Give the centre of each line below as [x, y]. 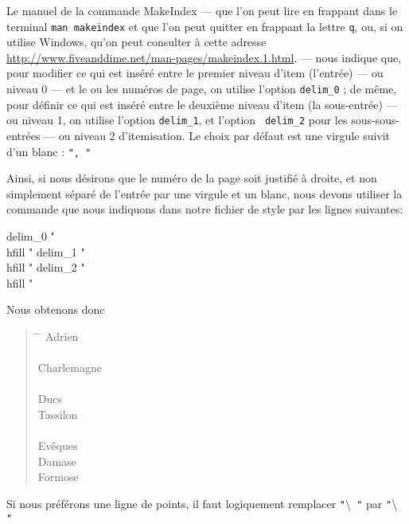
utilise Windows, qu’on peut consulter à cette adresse [136, 42]
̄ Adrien [58, 336]
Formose [58, 477]
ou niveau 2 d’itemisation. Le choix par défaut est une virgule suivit [224, 135]
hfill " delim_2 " [46, 267]
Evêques [58, 446]
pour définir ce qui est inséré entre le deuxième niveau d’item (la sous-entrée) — [202, 104]
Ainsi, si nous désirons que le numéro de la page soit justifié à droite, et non [192, 178]
